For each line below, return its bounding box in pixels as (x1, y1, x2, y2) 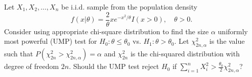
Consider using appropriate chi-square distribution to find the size (4, 26, 209, 36)
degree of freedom (4, 61, 59, 71)
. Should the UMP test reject (69, 61, 159, 71)
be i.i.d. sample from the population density (61, 2, 197, 12)
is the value (209, 36, 245, 46)
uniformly (218, 26, 248, 36)
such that (4, 48, 33, 59)
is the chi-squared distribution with (130, 48, 240, 59)
